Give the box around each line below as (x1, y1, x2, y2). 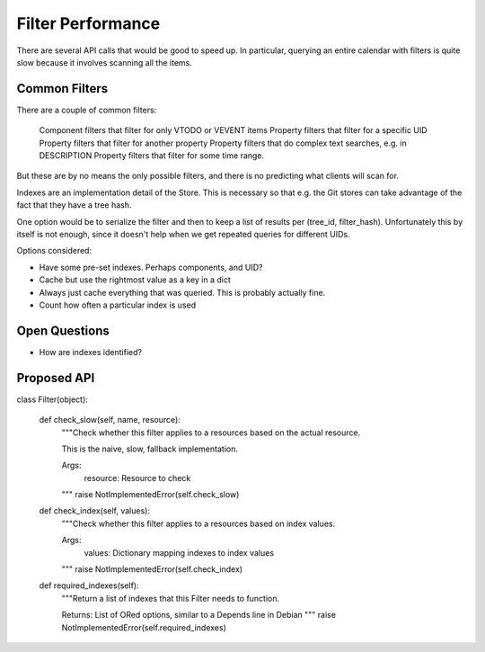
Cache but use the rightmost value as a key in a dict (39, 274, 231, 285)
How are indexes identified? (39, 346, 143, 357)
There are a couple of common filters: (16, 104, 157, 115)
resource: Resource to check (84, 472, 191, 483)
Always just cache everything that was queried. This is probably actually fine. (39, 287, 326, 298)
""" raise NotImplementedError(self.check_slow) (61, 489, 240, 500)
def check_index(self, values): (39, 505, 150, 516)
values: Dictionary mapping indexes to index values (84, 547, 274, 558)
